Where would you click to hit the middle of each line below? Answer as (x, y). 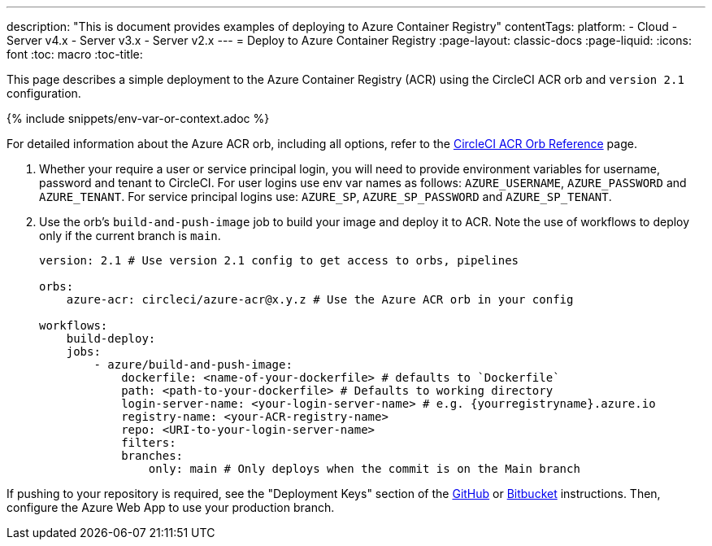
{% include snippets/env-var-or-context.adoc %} (138, 118)
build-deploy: (111, 339)
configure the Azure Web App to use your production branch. (171, 507)
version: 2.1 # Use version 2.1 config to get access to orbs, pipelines (279, 260)
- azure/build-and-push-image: (193, 365)
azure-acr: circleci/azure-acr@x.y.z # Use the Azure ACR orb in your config (320, 299)
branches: (152, 456)
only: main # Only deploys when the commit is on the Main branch (364, 469)
